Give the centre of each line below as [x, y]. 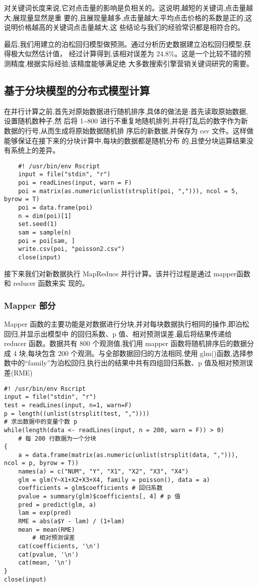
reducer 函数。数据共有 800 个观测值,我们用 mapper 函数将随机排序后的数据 [126, 343]
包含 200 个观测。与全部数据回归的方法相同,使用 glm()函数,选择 [144, 353]
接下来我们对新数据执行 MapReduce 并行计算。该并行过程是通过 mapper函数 [127, 273]
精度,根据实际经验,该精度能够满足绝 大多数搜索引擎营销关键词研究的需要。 [132, 63]
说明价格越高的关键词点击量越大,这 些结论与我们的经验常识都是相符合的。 [124, 27]
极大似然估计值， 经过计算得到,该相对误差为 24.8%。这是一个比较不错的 [127, 54]
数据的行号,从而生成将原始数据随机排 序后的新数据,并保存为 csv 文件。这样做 [129, 130]
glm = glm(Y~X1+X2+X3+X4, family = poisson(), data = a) [114, 480]
